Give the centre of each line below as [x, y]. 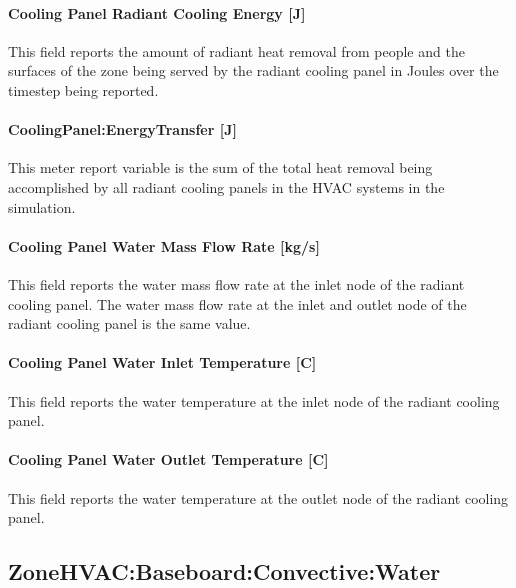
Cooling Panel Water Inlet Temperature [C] [162, 362]
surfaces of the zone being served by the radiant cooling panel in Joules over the [253, 70]
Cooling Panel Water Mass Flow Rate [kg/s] [164, 245]
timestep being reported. [83, 89]
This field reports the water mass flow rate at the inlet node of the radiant [236, 283]
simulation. [42, 206]
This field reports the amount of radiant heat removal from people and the [236, 50]
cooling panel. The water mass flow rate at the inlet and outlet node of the [237, 303]
